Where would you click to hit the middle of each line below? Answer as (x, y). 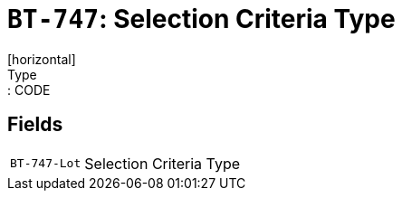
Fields (35, 125)
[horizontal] (42, 59)
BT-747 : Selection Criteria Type (201, 19)
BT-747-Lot (46, 164)
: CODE (29, 90)
